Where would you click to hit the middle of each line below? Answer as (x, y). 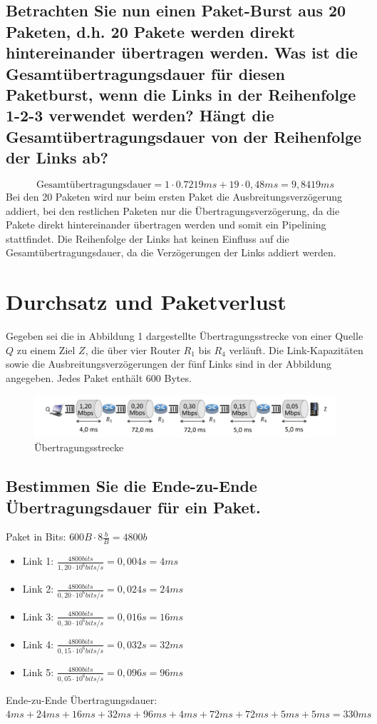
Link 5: (38, 672)
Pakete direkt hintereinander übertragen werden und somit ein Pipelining (166, 225)
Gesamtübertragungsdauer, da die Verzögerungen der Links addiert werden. (171, 252)
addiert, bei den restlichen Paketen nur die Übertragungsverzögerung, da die (173, 210)
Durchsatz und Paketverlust (146, 302)
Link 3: (38, 616)
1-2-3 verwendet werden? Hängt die (140, 115)
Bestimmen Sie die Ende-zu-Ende (131, 486)
